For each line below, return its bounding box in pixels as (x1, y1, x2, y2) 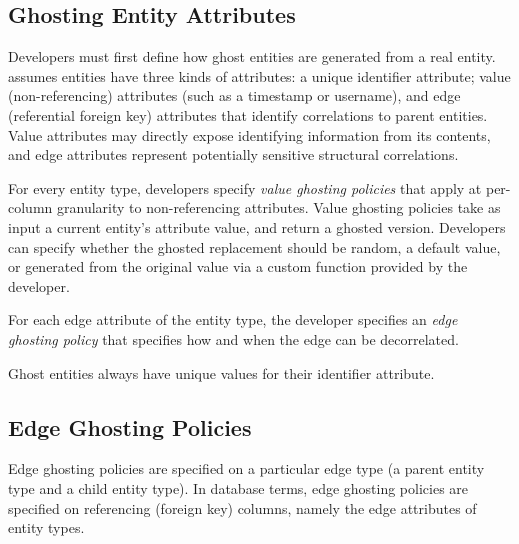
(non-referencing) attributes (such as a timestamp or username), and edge (8, 85, 461, 106)
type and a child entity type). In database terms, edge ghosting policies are (8, 477, 469, 498)
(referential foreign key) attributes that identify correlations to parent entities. (8, 104, 488, 125)
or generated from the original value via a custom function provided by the (8, 256, 468, 277)
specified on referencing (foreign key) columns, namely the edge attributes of (8, 497, 477, 518)
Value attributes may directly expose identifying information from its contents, (8, 124, 491, 145)
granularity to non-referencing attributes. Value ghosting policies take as (56, 197, 501, 218)
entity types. (8, 517, 85, 538)
